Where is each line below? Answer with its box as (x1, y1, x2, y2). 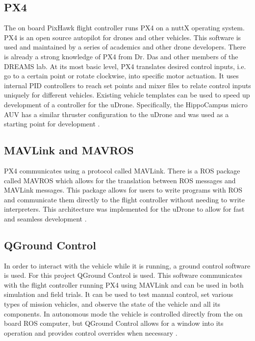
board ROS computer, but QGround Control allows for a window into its (4, 318, 224, 328)
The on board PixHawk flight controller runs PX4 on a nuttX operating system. (4, 23, 245, 33)
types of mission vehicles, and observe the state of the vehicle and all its (4, 299, 221, 309)
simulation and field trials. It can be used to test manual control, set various (4, 289, 233, 299)
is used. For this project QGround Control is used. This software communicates (4, 270, 243, 280)
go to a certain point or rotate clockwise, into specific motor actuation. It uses (4, 71, 239, 81)
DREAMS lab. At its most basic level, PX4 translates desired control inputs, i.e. (4, 61, 246, 71)
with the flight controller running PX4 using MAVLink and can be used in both (4, 279, 244, 290)
